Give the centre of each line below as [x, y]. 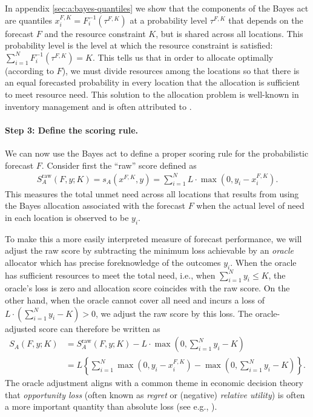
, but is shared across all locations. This [229, 33]
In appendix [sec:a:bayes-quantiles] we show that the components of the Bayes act [157, 8]
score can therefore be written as [100, 328]
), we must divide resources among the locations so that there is [181, 70]
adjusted [21, 328]
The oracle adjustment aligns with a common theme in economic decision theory [154, 383]
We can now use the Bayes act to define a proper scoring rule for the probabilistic [157, 153]
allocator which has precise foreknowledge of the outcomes [113, 262]
